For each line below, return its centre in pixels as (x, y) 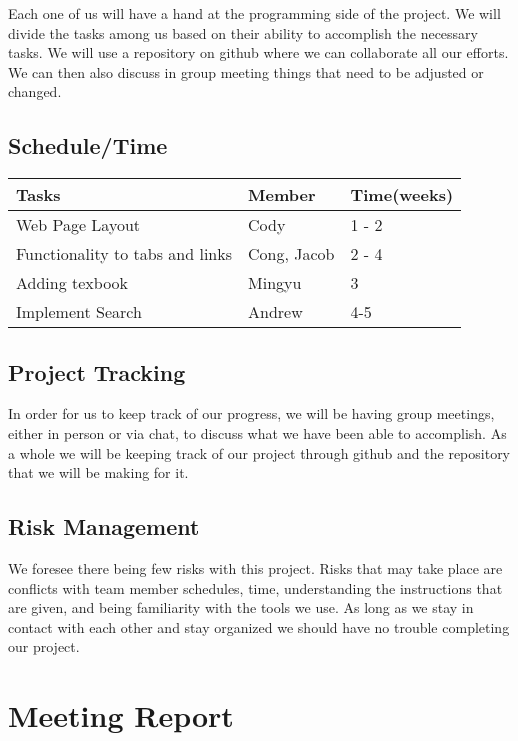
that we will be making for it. (98, 472)
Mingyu (275, 283)
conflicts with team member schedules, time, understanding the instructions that (255, 587)
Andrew (275, 312)
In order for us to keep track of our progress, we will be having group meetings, (251, 413)
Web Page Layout (78, 225)
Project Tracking (97, 371)
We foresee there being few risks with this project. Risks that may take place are (255, 567)
